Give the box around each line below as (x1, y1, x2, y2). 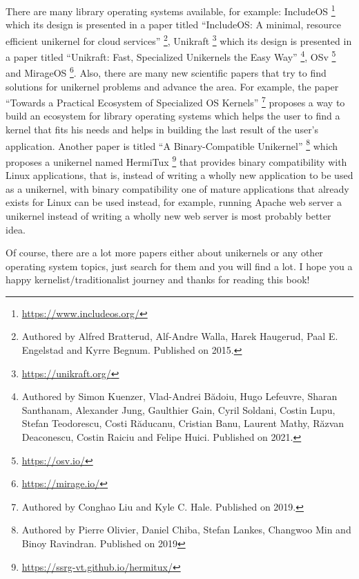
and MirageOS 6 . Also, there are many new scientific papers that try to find (6, 64, 327, 79)
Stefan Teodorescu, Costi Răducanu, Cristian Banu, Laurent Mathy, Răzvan (21, 416, 345, 430)
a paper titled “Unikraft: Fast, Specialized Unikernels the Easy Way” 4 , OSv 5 (6, 48, 336, 64)
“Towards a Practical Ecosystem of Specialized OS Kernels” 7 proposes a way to (6, 93, 345, 109)
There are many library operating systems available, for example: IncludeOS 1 (6, 2, 336, 18)
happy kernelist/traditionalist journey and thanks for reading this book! (6, 272, 310, 287)
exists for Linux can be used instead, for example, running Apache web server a (6, 195, 342, 209)
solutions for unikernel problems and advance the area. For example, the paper (6, 79, 339, 93)
